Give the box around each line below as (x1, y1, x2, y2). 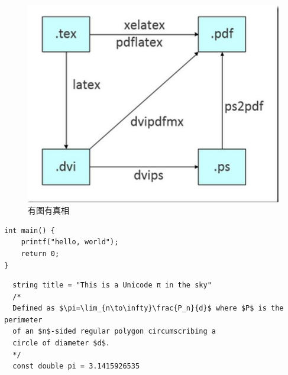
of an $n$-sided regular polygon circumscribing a (12, 327, 216, 336)
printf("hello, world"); (21, 238, 119, 247)
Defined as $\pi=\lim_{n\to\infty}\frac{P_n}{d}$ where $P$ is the (12, 304, 284, 313)
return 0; (21, 249, 60, 258)
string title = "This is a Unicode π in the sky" (12, 281, 212, 290)
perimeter (4, 315, 43, 324)
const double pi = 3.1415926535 (12, 362, 140, 371)
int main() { (4, 226, 55, 235)
